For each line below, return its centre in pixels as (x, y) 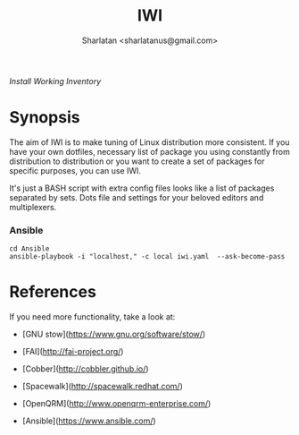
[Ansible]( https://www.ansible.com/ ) (89, 421)
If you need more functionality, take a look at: (92, 317)
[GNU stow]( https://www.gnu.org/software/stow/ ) (114, 334)
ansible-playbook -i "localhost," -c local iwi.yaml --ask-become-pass (147, 257)
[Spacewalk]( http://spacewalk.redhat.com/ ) (102, 387)
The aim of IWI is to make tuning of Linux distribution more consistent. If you (149, 142)
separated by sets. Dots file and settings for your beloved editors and (137, 197)
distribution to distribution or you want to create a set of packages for (137, 161)
